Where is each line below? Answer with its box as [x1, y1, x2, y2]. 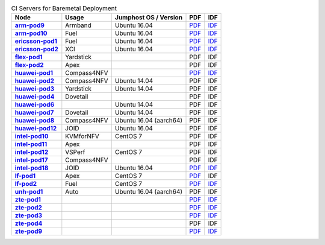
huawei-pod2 [14, 77, 54, 85]
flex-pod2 [14, 61, 45, 69]
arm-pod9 [14, 21, 45, 30]
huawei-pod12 [14, 124, 57, 133]
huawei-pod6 [14, 100, 55, 109]
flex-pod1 [14, 53, 43, 62]
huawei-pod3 [14, 84, 54, 93]
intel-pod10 [14, 132, 49, 141]
